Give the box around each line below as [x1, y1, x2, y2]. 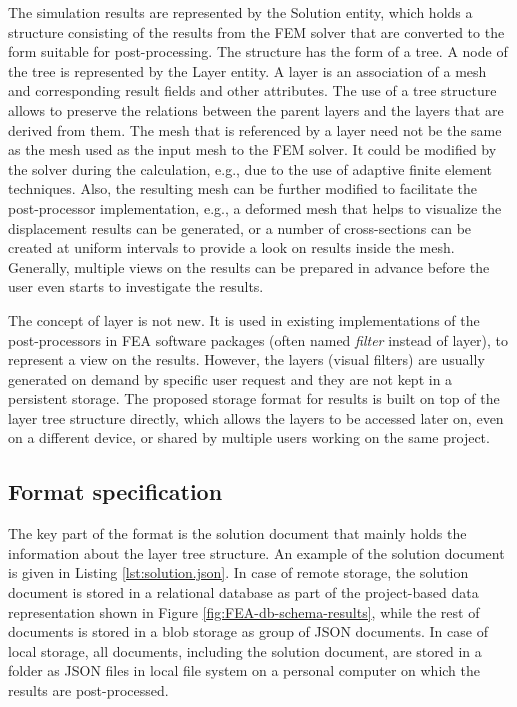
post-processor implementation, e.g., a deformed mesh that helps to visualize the [8, 197, 502, 218]
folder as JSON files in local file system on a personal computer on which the [8, 660, 481, 681]
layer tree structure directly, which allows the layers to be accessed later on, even [8, 407, 504, 428]
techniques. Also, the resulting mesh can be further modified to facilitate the [8, 178, 478, 199]
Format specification [8, 476, 223, 507]
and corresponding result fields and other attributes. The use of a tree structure [8, 80, 497, 101]
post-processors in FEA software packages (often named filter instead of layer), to [8, 329, 509, 350]
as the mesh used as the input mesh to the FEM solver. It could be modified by [8, 139, 497, 160]
